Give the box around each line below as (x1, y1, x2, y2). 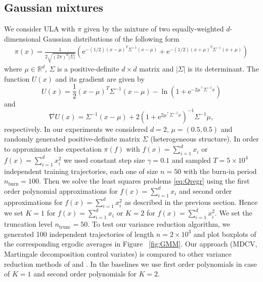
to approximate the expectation (4, 144, 102, 154)
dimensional (4, 33, 41, 44)
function (4, 73, 30, 84)
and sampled (171, 154, 211, 165)
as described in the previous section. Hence (124, 196, 258, 207)
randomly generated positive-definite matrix (4, 133, 140, 144)
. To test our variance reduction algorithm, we (87, 219, 231, 229)
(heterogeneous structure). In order (150, 133, 259, 144)
